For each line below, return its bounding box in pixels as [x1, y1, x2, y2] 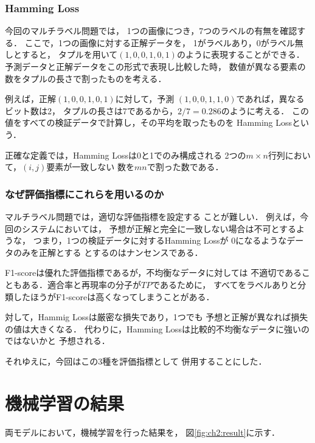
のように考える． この [221, 104, 309, 117]
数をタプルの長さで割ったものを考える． [5, 72, 167, 84]
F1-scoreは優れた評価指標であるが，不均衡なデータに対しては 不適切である [5, 266, 302, 279]
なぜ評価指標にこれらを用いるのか [5, 186, 164, 201]
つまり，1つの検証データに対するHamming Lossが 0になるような [33, 234, 287, 247]
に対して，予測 [115, 92, 175, 105]
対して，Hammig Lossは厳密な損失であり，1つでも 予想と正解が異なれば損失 [5, 311, 308, 323]
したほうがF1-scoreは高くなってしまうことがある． [13, 290, 215, 303]
